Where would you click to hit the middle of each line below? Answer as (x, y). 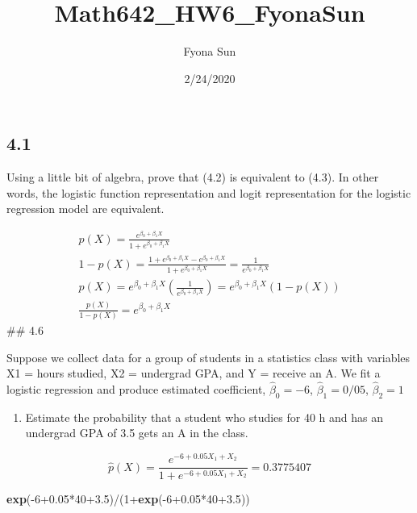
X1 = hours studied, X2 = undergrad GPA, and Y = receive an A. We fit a (194, 373)
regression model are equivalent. (85, 209)
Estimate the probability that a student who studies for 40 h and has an (204, 417)
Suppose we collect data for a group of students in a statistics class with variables (208, 357)
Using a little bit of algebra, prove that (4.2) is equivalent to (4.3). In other (193, 177)
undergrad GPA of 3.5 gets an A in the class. (137, 433)
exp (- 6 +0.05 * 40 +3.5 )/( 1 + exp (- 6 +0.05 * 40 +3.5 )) (128, 499)
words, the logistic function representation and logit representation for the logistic (209, 192)
